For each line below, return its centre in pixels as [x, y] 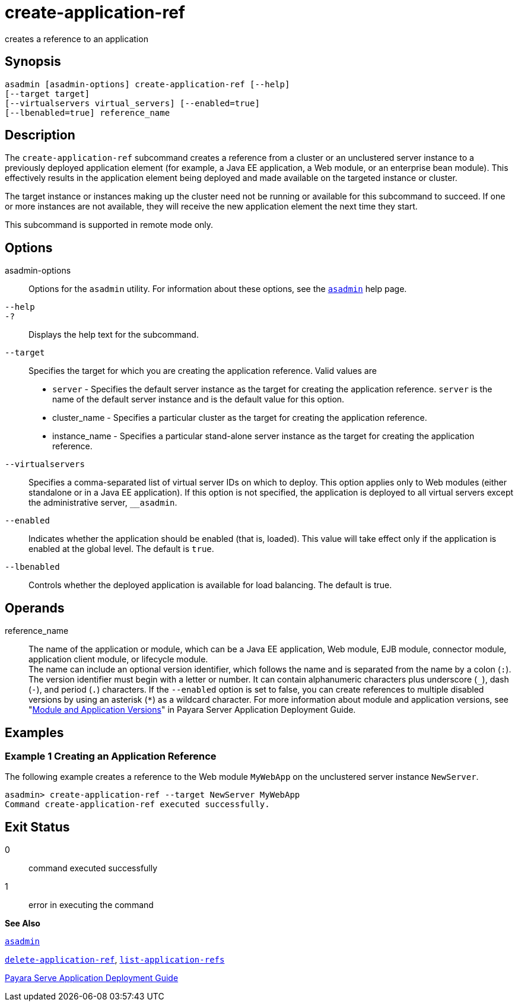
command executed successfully [93, 868]
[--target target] [47, 93]
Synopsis [33, 62]
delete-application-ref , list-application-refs [115, 960]
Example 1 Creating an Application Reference [111, 756]
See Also [23, 924]
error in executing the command [91, 905]
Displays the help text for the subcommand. [114, 335]
